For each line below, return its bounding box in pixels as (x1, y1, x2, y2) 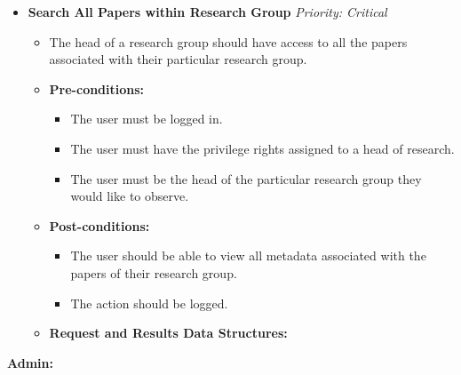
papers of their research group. (70, 263, 237, 282)
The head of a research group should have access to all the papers (49, 32, 408, 51)
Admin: (7, 353, 53, 371)
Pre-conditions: (49, 79, 145, 98)
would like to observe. (70, 187, 189, 205)
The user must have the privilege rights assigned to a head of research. (70, 139, 455, 157)
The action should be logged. (70, 293, 228, 312)
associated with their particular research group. (49, 50, 307, 68)
